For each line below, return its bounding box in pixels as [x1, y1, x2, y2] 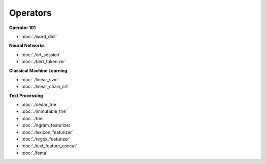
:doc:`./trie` [21, 115, 44, 121]
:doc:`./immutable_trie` [21, 108, 67, 114]
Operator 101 [9, 25, 36, 31]
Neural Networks [9, 42, 45, 49]
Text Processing [9, 93, 43, 98]
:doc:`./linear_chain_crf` [21, 84, 69, 90]
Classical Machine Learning [9, 67, 67, 73]
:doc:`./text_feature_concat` [21, 143, 77, 149]
